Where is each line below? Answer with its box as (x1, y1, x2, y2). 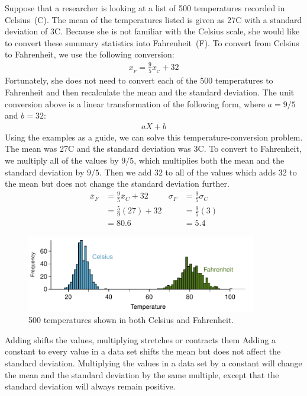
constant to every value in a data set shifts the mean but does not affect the (5, 345, 281, 357)
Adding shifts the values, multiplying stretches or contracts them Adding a (5, 333, 276, 346)
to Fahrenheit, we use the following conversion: (5, 48, 174, 60)
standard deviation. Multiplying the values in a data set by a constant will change (5, 357, 302, 369)
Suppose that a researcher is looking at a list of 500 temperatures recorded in (5, 2, 285, 14)
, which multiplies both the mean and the (134, 154, 285, 166)
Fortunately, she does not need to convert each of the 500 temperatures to (5, 74, 273, 87)
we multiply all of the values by (5, 154, 119, 166)
